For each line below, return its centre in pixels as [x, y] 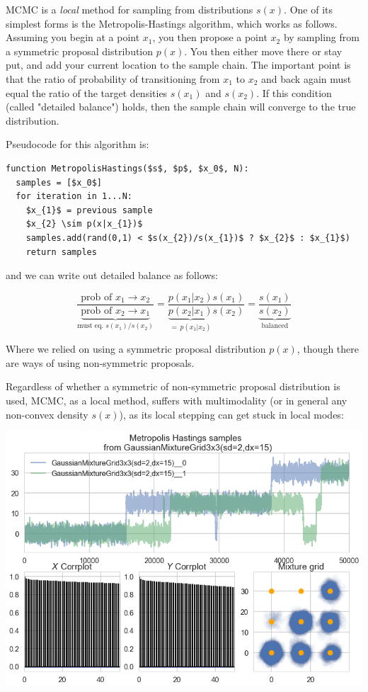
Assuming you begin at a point [73, 37]
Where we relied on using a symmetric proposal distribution [136, 349]
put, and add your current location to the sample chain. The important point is [178, 65]
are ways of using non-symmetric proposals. [100, 362]
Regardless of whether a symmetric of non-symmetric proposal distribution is [173, 386]
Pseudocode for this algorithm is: [77, 144]
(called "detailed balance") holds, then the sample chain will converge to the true [181, 107]
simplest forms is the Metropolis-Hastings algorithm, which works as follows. [172, 23]
